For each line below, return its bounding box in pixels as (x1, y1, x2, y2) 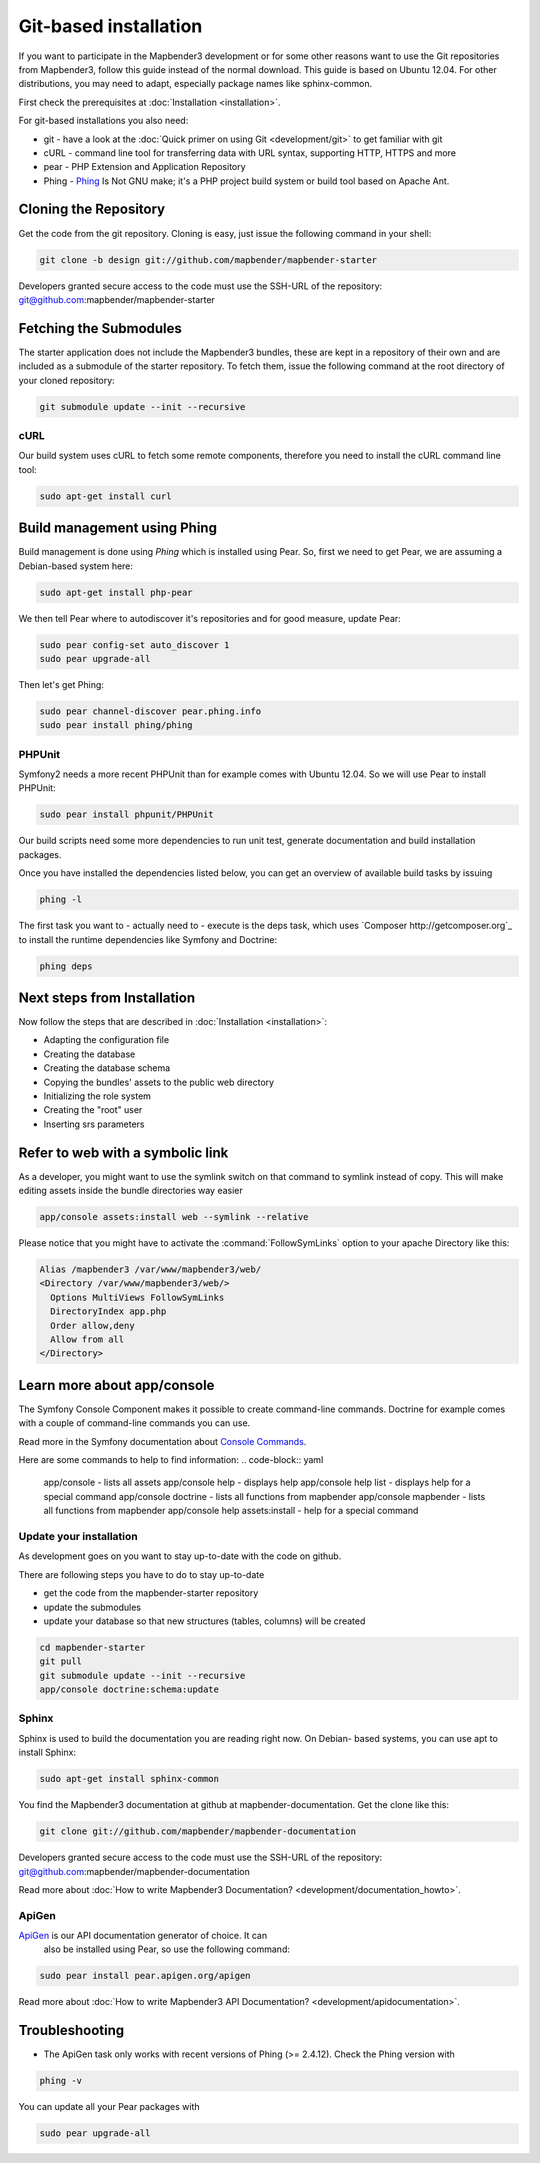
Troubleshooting (18, 2022, 125, 2039)
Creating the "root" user (43, 1104, 143, 1116)
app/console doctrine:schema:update (39, 1684, 220, 1695)
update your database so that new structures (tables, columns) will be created (43, 1615, 366, 1627)
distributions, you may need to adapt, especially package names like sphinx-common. (18, 78, 373, 90)
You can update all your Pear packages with (18, 2101, 200, 2113)
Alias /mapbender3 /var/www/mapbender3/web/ (39, 1264, 262, 1275)
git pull (39, 1656, 83, 1667)
